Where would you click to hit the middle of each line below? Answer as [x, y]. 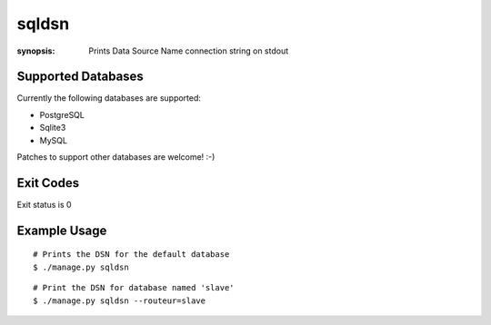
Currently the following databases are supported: [109, 98]
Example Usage [62, 230]
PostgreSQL [62, 114]
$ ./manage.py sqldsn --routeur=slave [120, 300]
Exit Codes [48, 183]
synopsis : [36, 51]
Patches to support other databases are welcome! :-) [116, 157]
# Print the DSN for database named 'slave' [134, 288]
